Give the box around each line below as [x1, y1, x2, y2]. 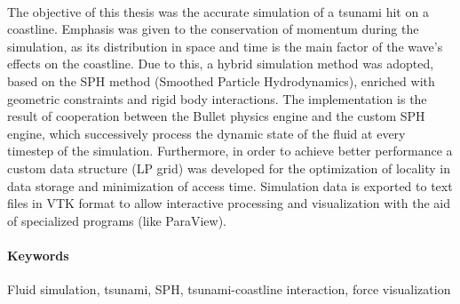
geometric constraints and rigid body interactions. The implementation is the [7, 89, 427, 108]
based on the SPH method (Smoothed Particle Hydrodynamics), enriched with [7, 71, 435, 90]
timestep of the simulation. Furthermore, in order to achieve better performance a [7, 141, 453, 160]
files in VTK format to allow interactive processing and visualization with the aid [7, 194, 450, 212]
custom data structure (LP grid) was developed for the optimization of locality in [7, 158, 450, 177]
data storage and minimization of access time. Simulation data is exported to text [7, 176, 453, 195]
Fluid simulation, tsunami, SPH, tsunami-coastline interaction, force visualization [7, 280, 451, 299]
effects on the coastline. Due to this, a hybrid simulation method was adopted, [7, 54, 434, 73]
